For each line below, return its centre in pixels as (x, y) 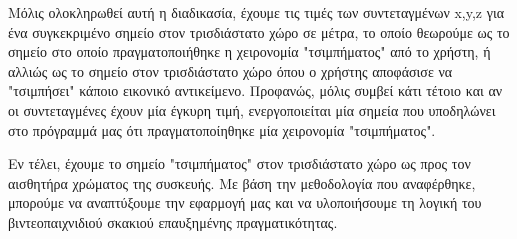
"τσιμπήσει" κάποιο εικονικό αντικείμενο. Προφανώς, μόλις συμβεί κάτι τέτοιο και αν (255, 90)
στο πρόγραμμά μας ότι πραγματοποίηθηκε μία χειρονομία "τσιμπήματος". (222, 129)
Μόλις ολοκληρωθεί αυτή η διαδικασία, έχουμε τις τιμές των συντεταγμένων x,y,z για (256, 12)
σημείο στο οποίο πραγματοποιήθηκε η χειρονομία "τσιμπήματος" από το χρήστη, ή (249, 51)
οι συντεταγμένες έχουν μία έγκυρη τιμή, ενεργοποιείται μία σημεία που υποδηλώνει (252, 109)
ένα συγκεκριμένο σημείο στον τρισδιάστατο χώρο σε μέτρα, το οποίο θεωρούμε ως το (259, 31)
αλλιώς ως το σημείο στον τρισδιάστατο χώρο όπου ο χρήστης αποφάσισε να (230, 70)
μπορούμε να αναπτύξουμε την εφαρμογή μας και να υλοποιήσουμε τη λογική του (245, 202)
